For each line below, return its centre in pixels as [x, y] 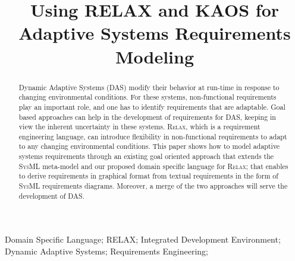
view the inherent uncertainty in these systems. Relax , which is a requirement [139, 127]
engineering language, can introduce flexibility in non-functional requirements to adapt [153, 136]
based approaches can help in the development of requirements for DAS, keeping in [147, 117]
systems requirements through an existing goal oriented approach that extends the [146, 156]
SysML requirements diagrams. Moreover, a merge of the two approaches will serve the [153, 186]
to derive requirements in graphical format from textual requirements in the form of [148, 176]
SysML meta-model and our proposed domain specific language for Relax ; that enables [153, 166]
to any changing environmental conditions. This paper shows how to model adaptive [149, 146]
